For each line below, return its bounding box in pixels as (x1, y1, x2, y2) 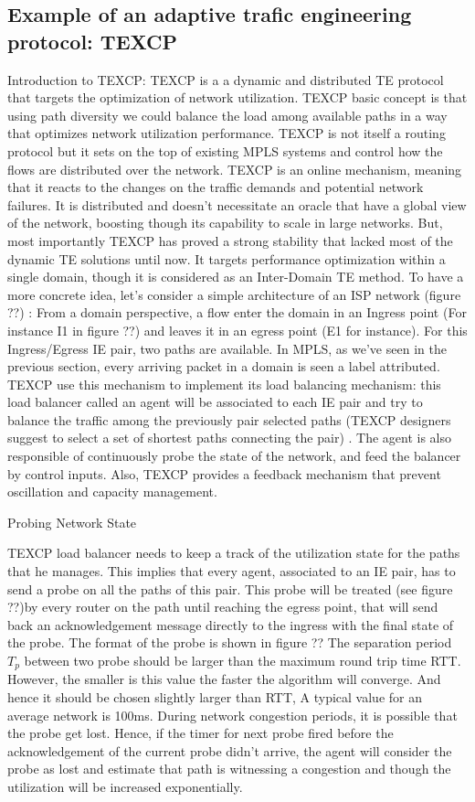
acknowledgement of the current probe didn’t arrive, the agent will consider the (7, 741, 452, 760)
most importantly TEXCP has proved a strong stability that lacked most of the (7, 230, 453, 250)
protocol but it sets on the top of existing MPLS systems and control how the (7, 141, 443, 160)
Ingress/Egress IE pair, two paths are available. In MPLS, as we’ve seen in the (7, 338, 447, 358)
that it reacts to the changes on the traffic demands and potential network (7, 177, 424, 197)
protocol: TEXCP (7, 27, 178, 55)
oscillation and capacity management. (7, 482, 217, 501)
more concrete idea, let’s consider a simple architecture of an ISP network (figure (7, 284, 461, 304)
